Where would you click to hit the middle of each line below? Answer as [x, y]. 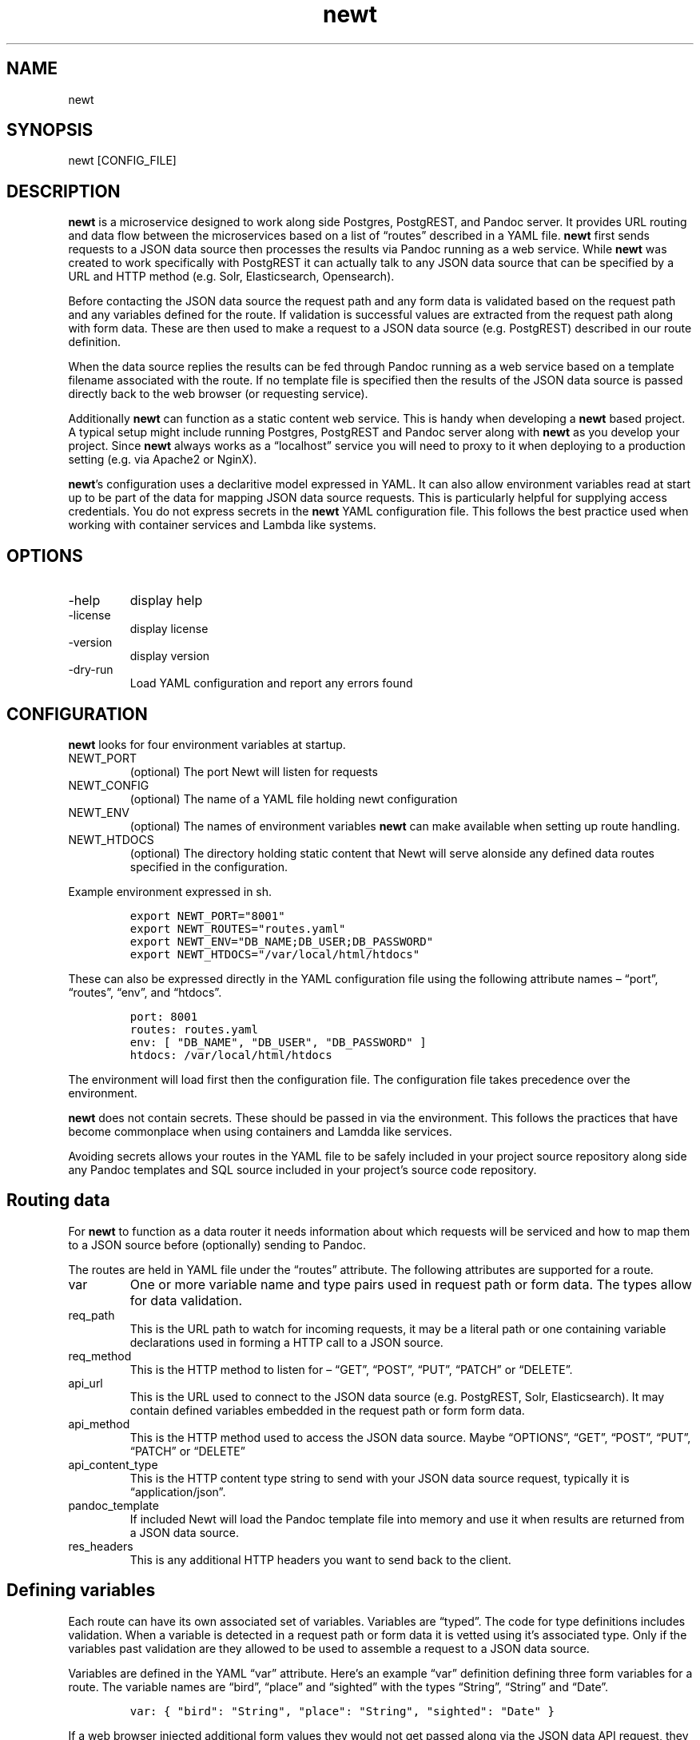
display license [169, 629]
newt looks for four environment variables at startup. [207, 744]
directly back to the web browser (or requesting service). [218, 394]
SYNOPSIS [50, 130]
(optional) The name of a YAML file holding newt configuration [294, 798]
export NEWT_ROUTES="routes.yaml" [238, 928]
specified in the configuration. [209, 866]
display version [170, 656]
